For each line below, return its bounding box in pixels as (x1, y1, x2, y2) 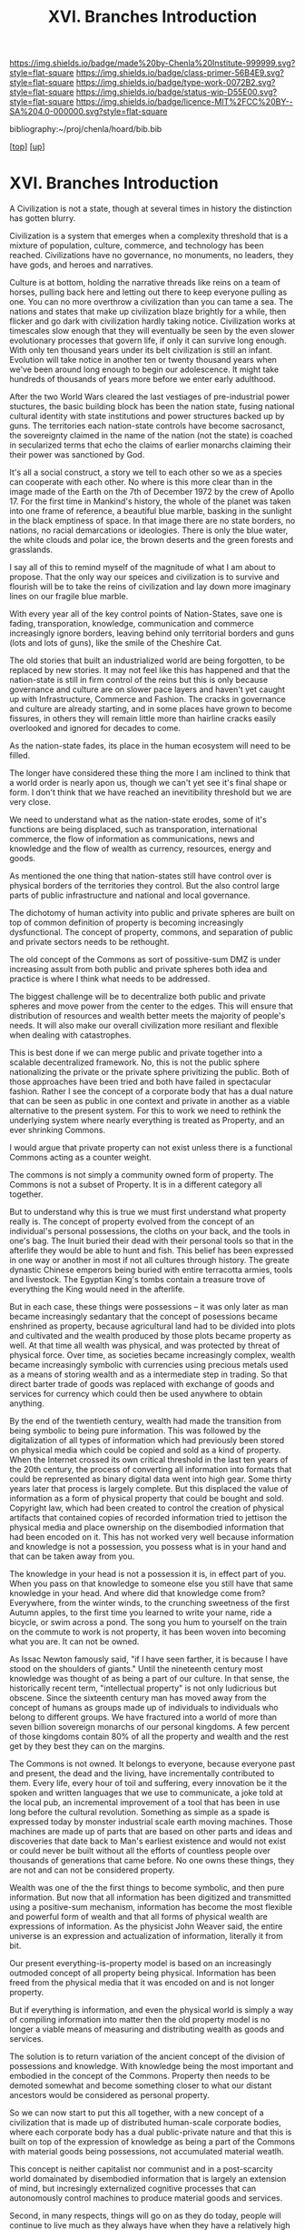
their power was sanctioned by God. (9, 449, 145, 460)
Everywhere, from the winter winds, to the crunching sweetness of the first (9, 1598, 290, 1609)
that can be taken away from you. (9, 1551, 135, 1562)
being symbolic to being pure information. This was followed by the (9, 1425, 261, 1436)
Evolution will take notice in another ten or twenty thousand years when (9, 355, 277, 366)
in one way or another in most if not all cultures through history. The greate (9, 1255, 290, 1266)
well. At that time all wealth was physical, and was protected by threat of (9, 1340, 280, 1351)
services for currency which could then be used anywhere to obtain (9, 1389, 263, 1400)
